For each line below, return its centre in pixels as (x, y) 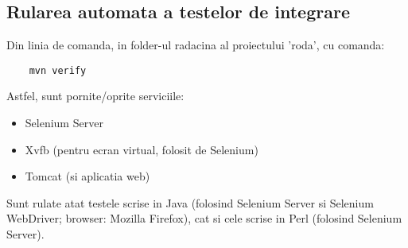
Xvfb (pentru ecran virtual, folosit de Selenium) (142, 149)
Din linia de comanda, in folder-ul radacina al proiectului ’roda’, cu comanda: (196, 45)
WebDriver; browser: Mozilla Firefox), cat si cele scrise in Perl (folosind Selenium (204, 218)
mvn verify (58, 70)
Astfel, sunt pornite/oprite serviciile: (95, 96)
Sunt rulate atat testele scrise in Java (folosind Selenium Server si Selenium (190, 202)
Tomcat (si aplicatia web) (87, 176)
